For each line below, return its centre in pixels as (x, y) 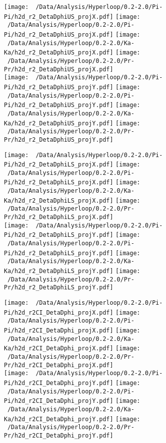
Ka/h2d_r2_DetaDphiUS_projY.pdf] (59, 123)
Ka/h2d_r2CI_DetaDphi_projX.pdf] (59, 349)
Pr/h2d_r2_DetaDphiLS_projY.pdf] (59, 288)
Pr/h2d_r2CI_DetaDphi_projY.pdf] (59, 435)
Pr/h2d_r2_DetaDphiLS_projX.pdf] (59, 217)
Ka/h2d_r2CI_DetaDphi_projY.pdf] (59, 419)
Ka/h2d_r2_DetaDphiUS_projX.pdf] (59, 53)
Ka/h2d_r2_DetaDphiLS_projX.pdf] (59, 200)
